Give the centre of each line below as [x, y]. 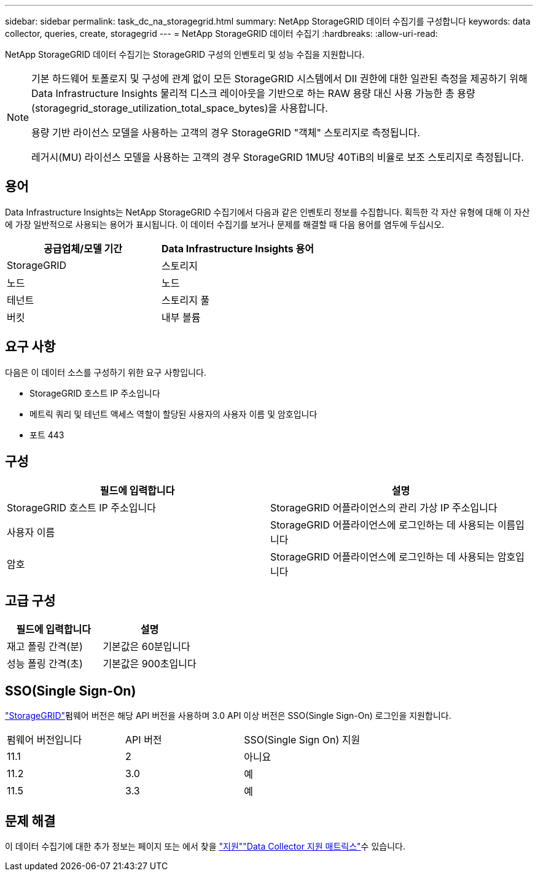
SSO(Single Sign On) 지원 [302, 740]
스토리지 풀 [186, 300]
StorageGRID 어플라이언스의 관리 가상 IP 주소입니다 [384, 507]
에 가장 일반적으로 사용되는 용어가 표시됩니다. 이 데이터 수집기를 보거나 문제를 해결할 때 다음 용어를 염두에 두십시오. [225, 224]
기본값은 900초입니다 [150, 664]
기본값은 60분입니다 [146, 647]
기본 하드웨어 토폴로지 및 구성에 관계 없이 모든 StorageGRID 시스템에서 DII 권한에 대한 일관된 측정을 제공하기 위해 [279, 79]
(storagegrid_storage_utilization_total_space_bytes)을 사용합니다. [180, 108]
